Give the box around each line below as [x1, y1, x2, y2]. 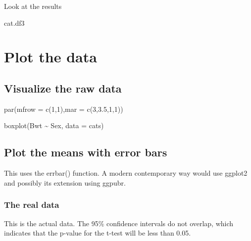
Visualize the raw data [4, 80, 122, 96]
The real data [4, 198, 59, 211]
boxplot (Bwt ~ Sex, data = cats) [4, 120, 104, 131]
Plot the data [4, 47, 97, 67]
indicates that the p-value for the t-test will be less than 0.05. [4, 228, 191, 238]
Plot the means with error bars [4, 145, 167, 160]
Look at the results [4, 1, 62, 11]
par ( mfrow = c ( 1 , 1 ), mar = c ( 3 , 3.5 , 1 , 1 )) [4, 103, 123, 114]
